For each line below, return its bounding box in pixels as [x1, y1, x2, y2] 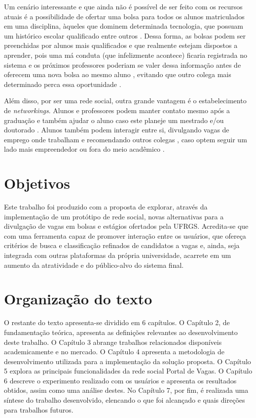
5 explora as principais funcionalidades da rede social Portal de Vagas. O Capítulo [4, 366, 253, 376]
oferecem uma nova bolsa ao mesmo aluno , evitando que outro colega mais [4, 69, 231, 80]
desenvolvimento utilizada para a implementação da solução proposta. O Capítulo [4, 356, 251, 366]
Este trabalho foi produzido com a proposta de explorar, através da [4, 202, 208, 212]
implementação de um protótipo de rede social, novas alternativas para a [4, 211, 224, 221]
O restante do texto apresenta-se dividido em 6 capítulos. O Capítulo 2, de [4, 317, 230, 328]
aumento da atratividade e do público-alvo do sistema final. [4, 259, 184, 270]
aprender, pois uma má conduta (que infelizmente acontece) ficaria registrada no [4, 49, 248, 60]
